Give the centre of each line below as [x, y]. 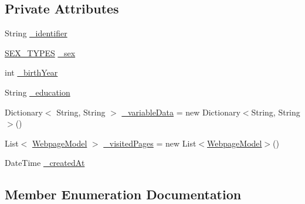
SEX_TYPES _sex [40, 52]
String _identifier [36, 33]
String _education [38, 92]
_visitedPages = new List [150, 143]
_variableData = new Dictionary [181, 112]
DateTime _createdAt [45, 163]
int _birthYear [31, 72]
